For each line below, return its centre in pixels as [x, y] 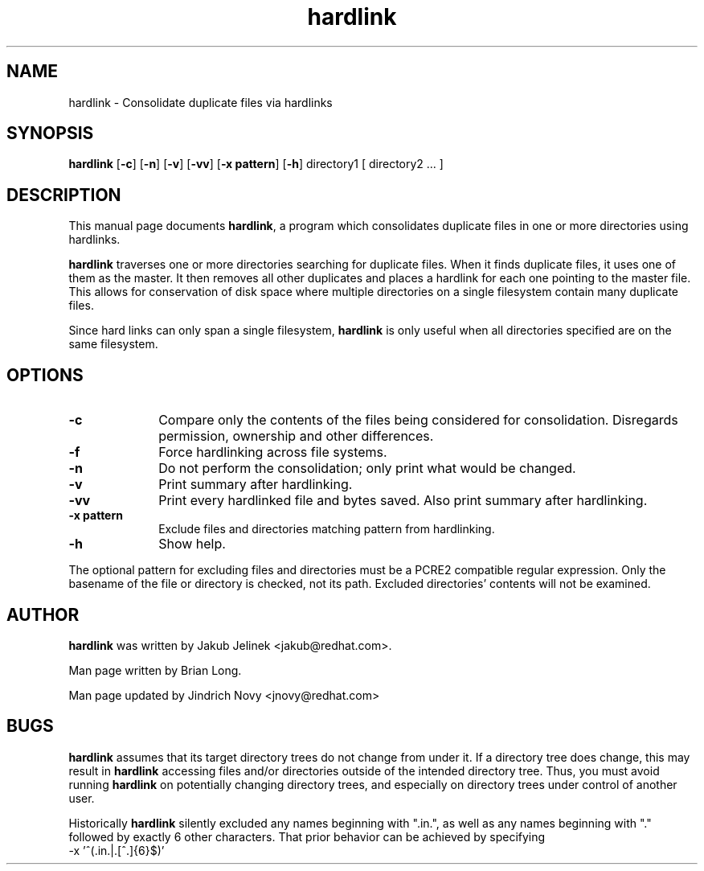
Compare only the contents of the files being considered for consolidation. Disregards [418, 420]
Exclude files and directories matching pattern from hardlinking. [327, 529]
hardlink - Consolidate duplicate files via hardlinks [201, 102]
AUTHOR [43, 614]
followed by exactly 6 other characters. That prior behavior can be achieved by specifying [307, 836]
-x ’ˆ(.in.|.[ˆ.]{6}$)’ [117, 850]
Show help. [192, 544]
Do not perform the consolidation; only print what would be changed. [367, 468]
